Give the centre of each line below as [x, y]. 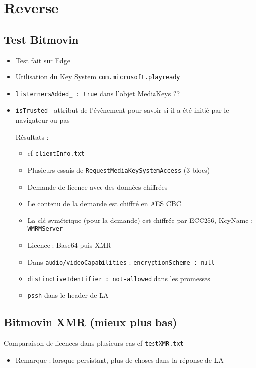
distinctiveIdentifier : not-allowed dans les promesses [119, 278]
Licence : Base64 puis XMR [69, 245]
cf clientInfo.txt [56, 153]
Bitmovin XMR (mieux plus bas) [91, 322]
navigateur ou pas [43, 120]
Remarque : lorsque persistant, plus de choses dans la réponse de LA [120, 359]
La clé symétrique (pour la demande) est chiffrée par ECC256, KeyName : [140, 220]
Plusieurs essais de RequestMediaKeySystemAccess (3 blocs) [119, 170]
